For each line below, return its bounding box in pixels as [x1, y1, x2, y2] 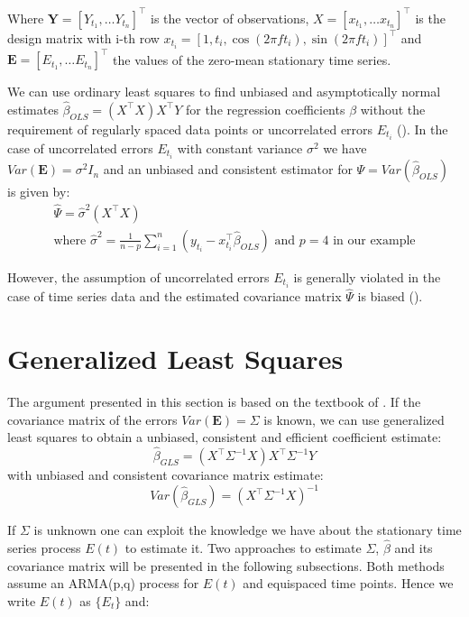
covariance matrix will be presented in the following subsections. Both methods [7, 556, 445, 575]
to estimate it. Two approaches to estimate [124, 538, 362, 557]
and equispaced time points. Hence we [243, 574, 454, 593]
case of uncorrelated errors [7, 139, 153, 157]
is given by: [7, 182, 70, 201]
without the [360, 99, 426, 118]
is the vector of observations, [151, 8, 309, 27]
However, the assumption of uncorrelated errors [7, 267, 270, 286]
